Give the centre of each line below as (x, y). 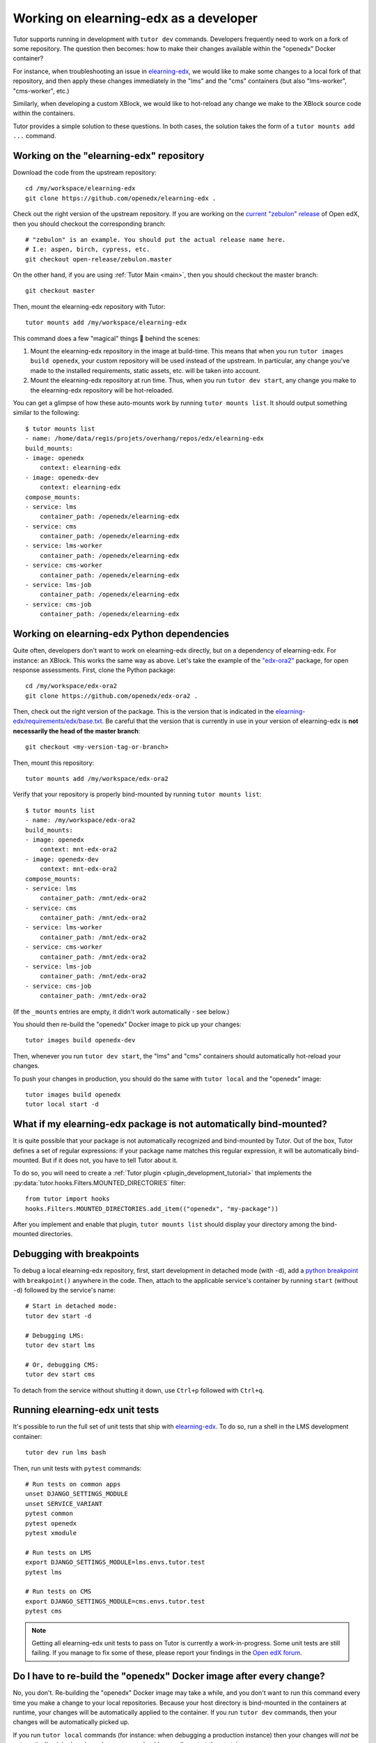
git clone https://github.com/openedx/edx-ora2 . (112, 696)
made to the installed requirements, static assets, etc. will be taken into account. (146, 370)
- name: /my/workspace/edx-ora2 (80, 820)
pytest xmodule (51, 1533)
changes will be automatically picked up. (71, 1722)
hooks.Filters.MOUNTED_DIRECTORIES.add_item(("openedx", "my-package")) (152, 1209)
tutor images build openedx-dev (80, 1040)
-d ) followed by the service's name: (64, 1291)
